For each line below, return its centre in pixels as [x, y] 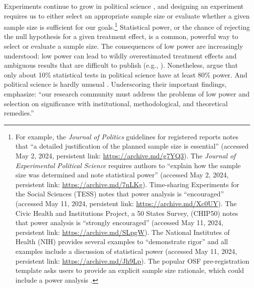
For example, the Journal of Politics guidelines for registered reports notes [127, 136]
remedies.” [19, 113]
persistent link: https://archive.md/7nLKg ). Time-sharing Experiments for [127, 184]
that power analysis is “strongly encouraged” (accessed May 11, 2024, [119, 222]
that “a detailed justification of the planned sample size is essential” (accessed [132, 146]
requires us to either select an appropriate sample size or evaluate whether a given [127, 15]
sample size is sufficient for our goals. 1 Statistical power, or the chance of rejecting [127, 26]
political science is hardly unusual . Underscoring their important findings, [115, 84]
